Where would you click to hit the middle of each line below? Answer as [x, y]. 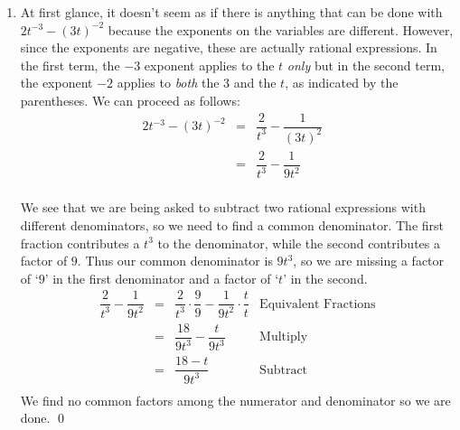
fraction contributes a [80, 243]
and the [255, 83]
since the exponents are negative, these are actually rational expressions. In [229, 47]
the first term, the [70, 65]
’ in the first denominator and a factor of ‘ [162, 278]
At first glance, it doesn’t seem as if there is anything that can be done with [231, 12]
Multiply [284, 337]
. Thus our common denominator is [175, 261]
